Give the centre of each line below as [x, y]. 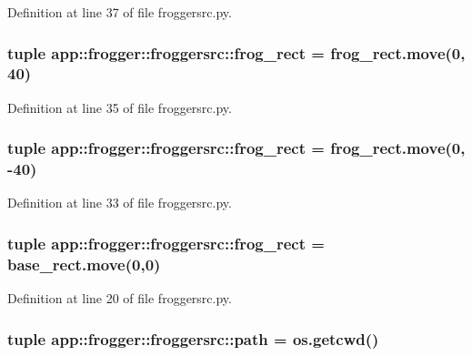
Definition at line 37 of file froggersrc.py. [120, 12]
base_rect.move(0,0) [84, 264]
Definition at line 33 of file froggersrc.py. [120, 203]
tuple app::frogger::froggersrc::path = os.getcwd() [193, 338]
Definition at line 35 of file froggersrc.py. [120, 107]
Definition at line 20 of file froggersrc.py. [120, 298]
